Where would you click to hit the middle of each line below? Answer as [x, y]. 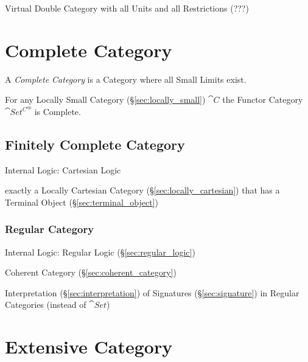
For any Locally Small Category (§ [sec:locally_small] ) [105, 99]
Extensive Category [89, 346]
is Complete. [58, 111]
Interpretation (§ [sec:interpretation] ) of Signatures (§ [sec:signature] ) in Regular [152, 292]
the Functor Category [263, 99]
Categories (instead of [46, 305]
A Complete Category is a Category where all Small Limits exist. [126, 79]
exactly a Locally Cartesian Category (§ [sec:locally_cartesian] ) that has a [142, 190]
